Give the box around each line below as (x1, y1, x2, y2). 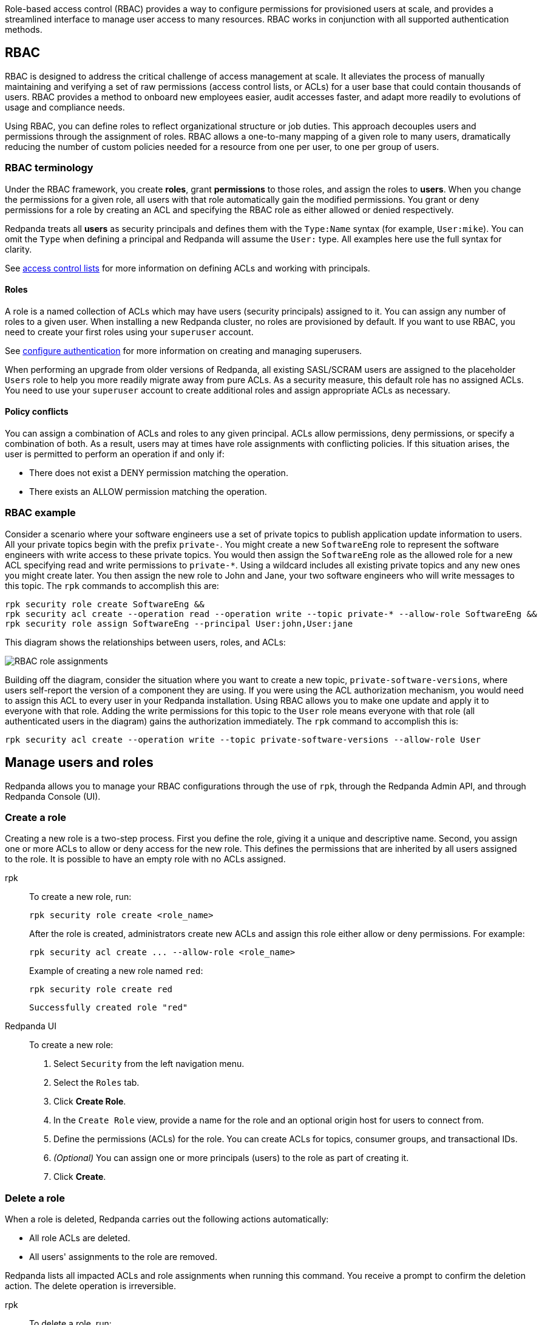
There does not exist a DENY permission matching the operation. (29, 468, 288, 479)
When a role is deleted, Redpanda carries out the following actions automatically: (5, 1214, 329, 1225)
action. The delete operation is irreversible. (5, 1281, 177, 1292)
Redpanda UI (5, 1021, 56, 1032)
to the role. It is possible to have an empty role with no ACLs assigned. (5, 854, 286, 865)
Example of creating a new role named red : (29, 966, 203, 976)
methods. (5, 24, 42, 35)
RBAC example (5, 506, 76, 519)
